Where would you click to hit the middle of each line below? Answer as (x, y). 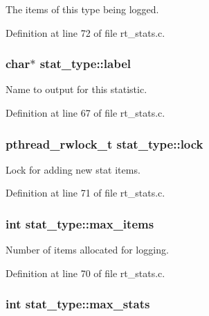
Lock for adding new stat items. (73, 169)
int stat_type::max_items (80, 223)
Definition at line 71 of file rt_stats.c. (85, 193)
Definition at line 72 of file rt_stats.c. (85, 32)
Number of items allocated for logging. (87, 250)
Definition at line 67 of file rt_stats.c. (85, 113)
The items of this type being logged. (82, 9)
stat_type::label (85, 64)
